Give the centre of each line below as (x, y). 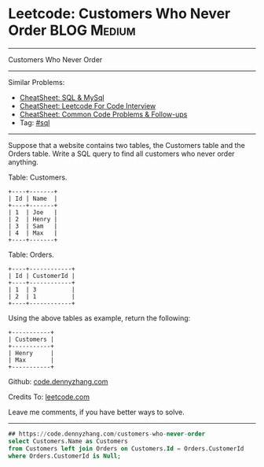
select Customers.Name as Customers (68, 441)
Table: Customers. (38, 177)
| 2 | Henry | (33, 219)
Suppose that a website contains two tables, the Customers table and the (127, 145)
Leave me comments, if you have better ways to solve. (96, 412)
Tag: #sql (35, 122)
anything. (24, 161)
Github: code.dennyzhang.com (58, 381)
